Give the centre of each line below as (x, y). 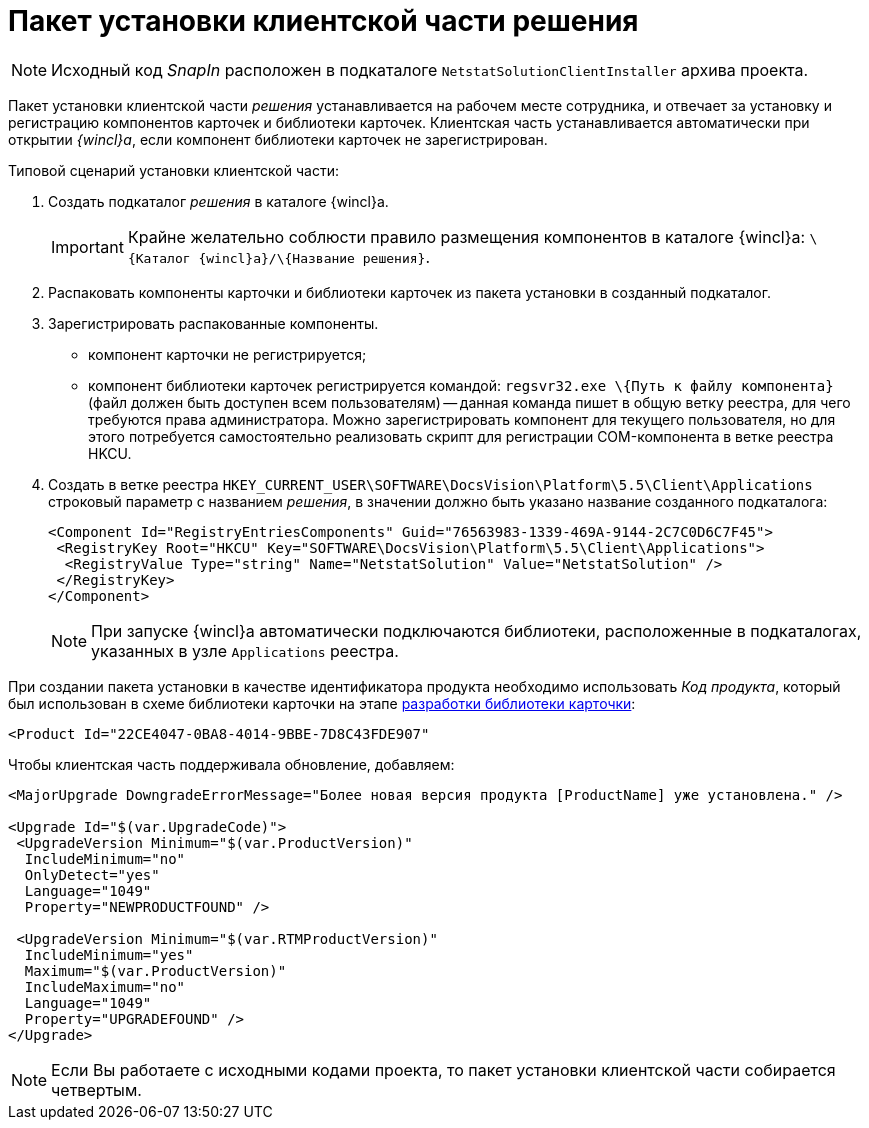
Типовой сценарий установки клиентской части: (173, 170)
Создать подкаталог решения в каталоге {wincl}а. (218, 201)
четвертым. (96, 1089)
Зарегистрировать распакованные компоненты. (213, 323)
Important (87, 246)
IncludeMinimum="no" (105, 858)
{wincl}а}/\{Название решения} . (314, 256)
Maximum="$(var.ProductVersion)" (155, 970)
